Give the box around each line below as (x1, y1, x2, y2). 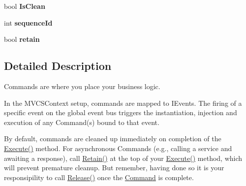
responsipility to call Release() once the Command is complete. (4, 172, 194, 182)
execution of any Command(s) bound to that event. (4, 117, 159, 127)
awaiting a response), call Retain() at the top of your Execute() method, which (4, 153, 243, 163)
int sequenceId (4, 17, 53, 28)
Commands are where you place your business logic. (4, 81, 160, 91)
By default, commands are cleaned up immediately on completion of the (4, 133, 221, 144)
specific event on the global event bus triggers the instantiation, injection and (4, 107, 237, 118)
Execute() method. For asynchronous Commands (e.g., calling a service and (4, 143, 232, 153)
